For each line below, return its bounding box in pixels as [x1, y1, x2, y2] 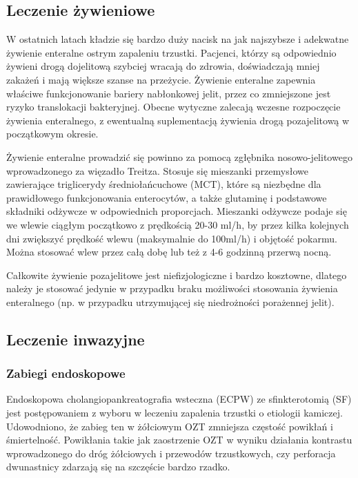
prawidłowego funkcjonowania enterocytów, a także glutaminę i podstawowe [6, 190, 327, 204]
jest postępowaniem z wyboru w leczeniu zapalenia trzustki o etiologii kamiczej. [6, 405, 343, 420]
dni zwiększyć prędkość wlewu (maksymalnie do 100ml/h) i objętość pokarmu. [6, 231, 337, 245]
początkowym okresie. [6, 126, 99, 141]
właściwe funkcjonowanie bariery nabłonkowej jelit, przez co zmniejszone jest [6, 86, 331, 100]
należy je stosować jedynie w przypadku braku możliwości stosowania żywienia [6, 281, 338, 296]
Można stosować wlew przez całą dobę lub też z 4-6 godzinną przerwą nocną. [6, 245, 332, 259]
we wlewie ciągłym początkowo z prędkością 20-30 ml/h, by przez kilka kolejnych [6, 217, 349, 231]
